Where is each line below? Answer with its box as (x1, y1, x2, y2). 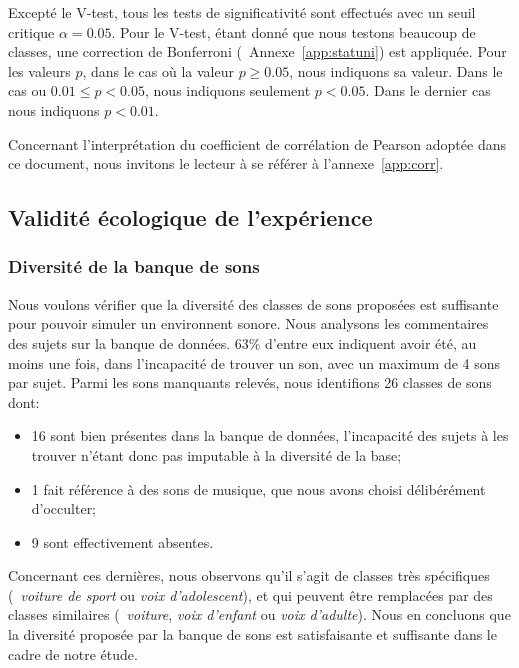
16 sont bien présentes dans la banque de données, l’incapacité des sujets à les (31, 425, 509, 446)
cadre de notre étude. (8, 643, 138, 664)
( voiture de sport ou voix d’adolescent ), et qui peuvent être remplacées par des (8, 584, 493, 605)
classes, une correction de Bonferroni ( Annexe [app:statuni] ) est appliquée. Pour (8, 41, 507, 62)
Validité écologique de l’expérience (8, 202, 373, 233)
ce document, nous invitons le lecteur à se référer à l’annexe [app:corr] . (8, 153, 444, 174)
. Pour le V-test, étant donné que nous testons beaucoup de (111, 21, 476, 42)
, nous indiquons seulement (145, 80, 311, 101)
